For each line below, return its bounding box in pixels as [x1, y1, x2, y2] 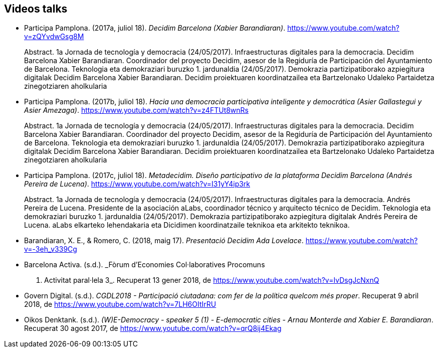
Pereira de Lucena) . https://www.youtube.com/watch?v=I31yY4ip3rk [24, 180, 251, 189]
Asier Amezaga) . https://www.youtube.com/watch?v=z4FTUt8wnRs [24, 106, 249, 115]
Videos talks [4, 3, 68, 15]
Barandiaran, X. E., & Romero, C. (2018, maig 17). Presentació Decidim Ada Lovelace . [24, 236, 304, 245]
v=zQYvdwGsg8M [24, 32, 84, 41]
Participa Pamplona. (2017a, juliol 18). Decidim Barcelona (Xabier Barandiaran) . [24, 24, 286, 33]
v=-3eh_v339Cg [24, 245, 77, 254]
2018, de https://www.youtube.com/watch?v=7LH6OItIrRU [24, 300, 216, 309]
